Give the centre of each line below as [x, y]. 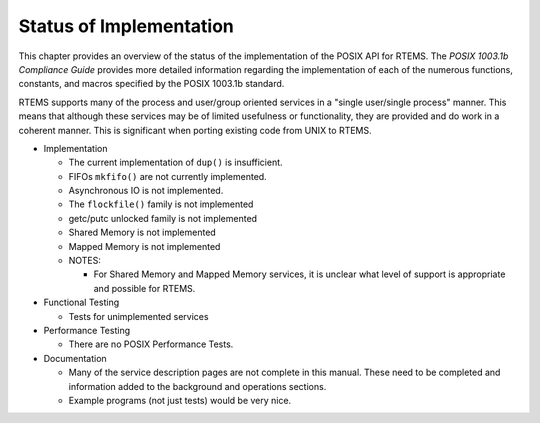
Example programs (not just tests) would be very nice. [180, 400]
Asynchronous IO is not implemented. [146, 191]
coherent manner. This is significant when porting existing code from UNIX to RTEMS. [195, 130]
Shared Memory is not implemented [142, 232]
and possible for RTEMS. [144, 288]
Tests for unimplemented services [138, 316]
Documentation [75, 358]
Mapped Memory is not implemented [144, 246]
